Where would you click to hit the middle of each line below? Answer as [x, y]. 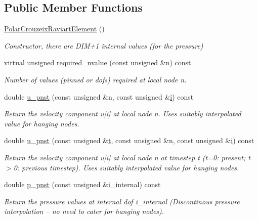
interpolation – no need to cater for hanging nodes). [84, 211]
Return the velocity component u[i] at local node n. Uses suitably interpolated [123, 114]
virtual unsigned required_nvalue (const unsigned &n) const [98, 62]
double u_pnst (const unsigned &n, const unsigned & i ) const [99, 96]
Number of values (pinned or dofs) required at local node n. [95, 79]
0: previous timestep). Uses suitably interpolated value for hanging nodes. [126, 167]
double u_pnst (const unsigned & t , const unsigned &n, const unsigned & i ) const [129, 140]
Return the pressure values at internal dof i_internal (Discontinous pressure [122, 201]
